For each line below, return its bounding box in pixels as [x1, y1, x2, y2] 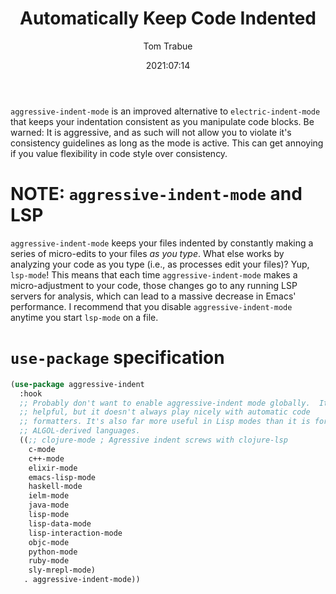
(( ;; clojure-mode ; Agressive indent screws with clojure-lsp [19, 435, 288, 446]
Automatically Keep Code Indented [19, 7, 317, 30]
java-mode [28, 500, 70, 511]
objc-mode [28, 537, 70, 547]
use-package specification [10, 347, 225, 369]
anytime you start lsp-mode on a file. [10, 311, 159, 323]
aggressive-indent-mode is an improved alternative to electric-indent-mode [10, 105, 321, 117]
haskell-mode [28, 482, 83, 492]
